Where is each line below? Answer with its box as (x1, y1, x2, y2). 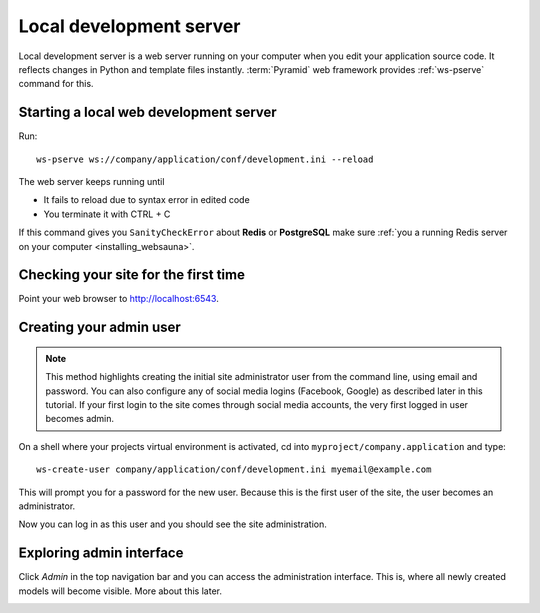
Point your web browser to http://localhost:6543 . (18, 293, 219, 305)
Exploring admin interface (18, 545, 184, 562)
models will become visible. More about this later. (18, 585, 222, 597)
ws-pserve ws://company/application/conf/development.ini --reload (36, 153, 374, 165)
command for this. (18, 78, 94, 90)
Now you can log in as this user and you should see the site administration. (18, 518, 327, 530)
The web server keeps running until (18, 176, 165, 188)
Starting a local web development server (18, 104, 277, 121)
